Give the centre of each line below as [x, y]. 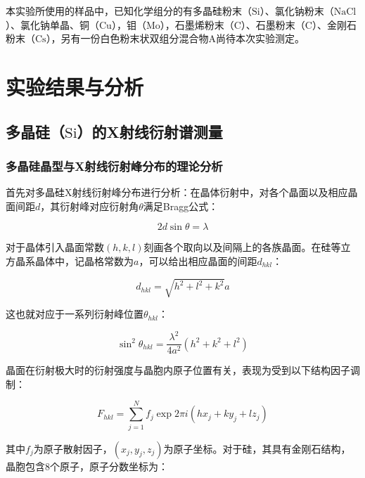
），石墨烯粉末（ [197, 24]
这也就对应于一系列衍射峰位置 [75, 314]
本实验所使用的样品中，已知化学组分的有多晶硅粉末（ [129, 11]
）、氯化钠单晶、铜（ [52, 24]
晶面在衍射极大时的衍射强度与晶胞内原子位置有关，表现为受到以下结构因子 [178, 370]
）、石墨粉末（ [273, 24]
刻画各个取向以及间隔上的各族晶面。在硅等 [242, 247]
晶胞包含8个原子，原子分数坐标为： [87, 466]
